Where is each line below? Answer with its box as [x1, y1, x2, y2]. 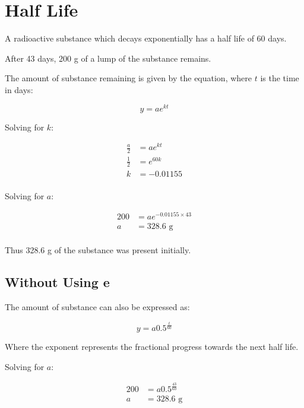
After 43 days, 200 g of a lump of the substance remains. [5, 52, 211, 64]
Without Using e [5, 273, 110, 291]
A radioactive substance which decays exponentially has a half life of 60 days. [5, 32, 287, 44]
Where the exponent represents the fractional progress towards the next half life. [5, 340, 299, 353]
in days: [5, 83, 33, 95]
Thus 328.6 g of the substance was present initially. [5, 244, 191, 256]
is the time [260, 72, 299, 84]
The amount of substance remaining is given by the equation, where [5, 72, 252, 84]
